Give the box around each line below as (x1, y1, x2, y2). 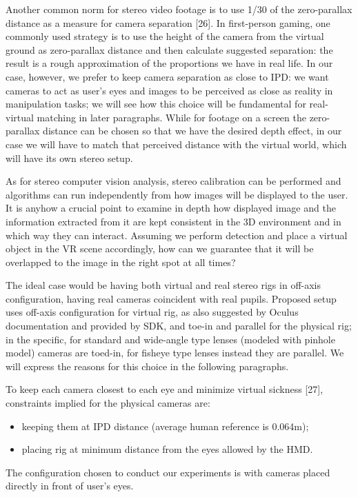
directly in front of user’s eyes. (6, 478, 134, 493)
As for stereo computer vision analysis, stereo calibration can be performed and (6, 174, 341, 188)
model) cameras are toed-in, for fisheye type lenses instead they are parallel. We (6, 345, 344, 360)
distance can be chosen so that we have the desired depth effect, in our (43, 123, 342, 138)
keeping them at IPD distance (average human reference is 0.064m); (21, 418, 309, 433)
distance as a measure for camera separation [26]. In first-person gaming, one (6, 15, 330, 30)
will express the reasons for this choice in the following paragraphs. (6, 358, 289, 373)
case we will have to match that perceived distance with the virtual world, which (6, 136, 347, 151)
